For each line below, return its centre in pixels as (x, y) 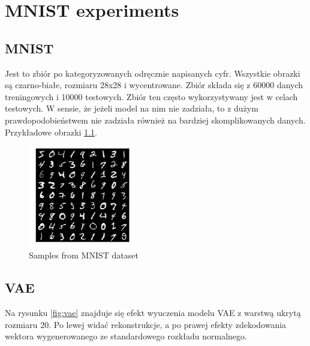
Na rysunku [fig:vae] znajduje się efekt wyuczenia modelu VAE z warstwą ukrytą (153, 312)
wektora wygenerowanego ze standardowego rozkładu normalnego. (126, 336)
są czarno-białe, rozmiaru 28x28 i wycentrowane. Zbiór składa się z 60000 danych (154, 85)
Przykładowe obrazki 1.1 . (51, 132)
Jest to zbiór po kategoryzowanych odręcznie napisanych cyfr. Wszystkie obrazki (153, 73)
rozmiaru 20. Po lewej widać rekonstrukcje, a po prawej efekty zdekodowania (146, 324)
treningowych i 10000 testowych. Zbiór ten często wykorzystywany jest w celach (151, 96)
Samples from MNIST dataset (84, 255)
